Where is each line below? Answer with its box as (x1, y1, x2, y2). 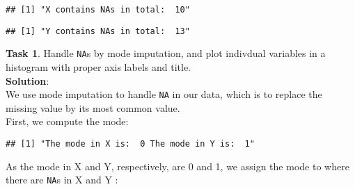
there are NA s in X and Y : (6, 172, 118, 187)
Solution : (6, 73, 49, 88)
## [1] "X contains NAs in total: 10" (6, 5, 190, 15)
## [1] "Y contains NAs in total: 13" (6, 26, 190, 36)
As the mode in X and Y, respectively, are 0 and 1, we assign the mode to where (6, 158, 349, 173)
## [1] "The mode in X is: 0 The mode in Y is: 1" (6, 139, 255, 149)
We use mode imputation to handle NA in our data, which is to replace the (6, 87, 322, 101)
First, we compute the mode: (6, 114, 129, 129)
